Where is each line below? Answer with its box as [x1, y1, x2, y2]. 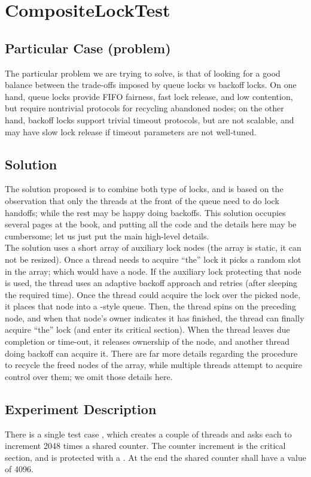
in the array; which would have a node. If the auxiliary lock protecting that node [5, 265, 301, 277]
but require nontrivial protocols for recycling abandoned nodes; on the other [5, 102, 284, 114]
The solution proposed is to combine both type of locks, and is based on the [5, 183, 283, 195]
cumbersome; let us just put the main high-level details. [5, 229, 209, 242]
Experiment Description [5, 399, 157, 418]
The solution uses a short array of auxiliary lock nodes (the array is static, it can [5, 241, 301, 254]
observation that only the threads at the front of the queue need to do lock [5, 194, 279, 206]
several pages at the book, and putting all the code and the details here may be [5, 218, 297, 230]
